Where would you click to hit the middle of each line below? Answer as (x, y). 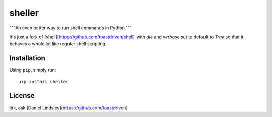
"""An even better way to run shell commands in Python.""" (71, 28)
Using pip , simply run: (33, 70)
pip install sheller (44, 82)
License (22, 96)
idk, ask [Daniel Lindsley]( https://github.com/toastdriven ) (69, 108)
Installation (27, 58)
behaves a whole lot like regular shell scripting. (58, 44)
